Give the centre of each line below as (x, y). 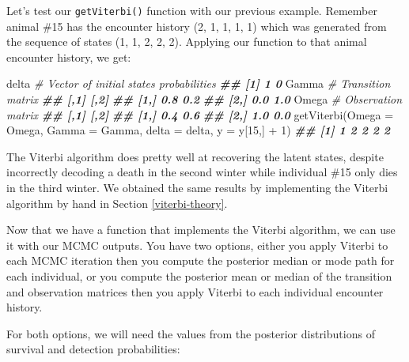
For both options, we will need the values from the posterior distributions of (191, 333)
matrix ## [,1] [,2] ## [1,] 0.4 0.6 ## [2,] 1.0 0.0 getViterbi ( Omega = (200, 114)
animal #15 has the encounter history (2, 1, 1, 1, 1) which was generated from (197, 26)
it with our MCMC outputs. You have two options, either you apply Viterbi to (197, 245)
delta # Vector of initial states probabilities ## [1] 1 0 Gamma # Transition (199, 83)
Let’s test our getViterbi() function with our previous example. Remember (192, 10)
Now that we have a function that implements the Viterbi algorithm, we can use (201, 230)
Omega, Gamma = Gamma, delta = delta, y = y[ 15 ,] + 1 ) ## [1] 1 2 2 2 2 (199, 130)
